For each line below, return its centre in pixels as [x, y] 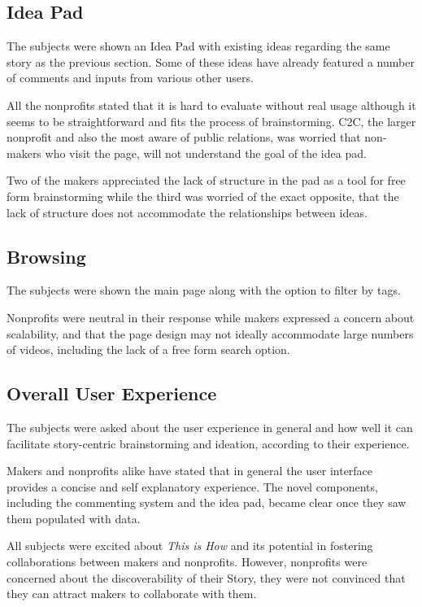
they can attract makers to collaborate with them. [132, 594]
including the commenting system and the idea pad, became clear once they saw [207, 502]
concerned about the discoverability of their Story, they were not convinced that [206, 577]
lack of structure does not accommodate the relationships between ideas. [187, 212]
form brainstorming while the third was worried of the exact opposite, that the [203, 196]
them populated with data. [74, 518]
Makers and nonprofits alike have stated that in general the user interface [190, 471]
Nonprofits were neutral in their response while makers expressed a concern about [211, 317]
